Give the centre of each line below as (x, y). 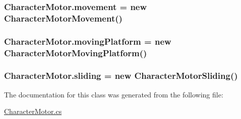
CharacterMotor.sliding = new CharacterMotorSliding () (121, 76)
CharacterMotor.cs (33, 111)
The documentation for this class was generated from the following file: (114, 94)
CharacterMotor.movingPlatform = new (88, 41)
